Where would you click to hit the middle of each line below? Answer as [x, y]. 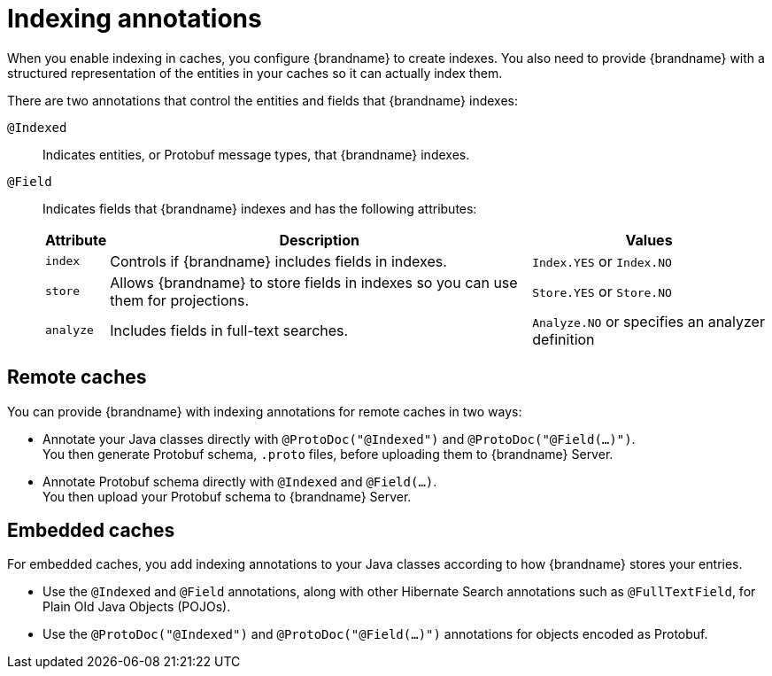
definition [564, 339]
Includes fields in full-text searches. [229, 330]
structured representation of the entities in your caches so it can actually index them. [255, 73]
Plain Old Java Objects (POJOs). [137, 607]
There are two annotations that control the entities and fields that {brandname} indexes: [262, 100]
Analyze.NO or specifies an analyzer [648, 321]
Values [649, 240]
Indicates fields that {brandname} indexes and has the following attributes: [260, 208]
